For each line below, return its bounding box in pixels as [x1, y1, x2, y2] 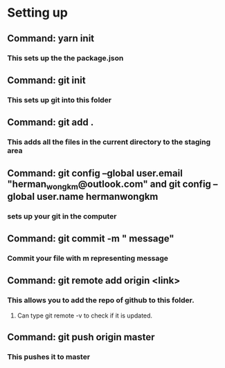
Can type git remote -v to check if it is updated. [17, 311, 153, 320]
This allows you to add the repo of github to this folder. [7, 295, 195, 305]
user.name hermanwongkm [37, 190, 159, 202]
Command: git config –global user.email [7, 167, 183, 179]
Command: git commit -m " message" [7, 233, 174, 245]
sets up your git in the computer [7, 211, 117, 221]
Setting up [7, 5, 68, 21]
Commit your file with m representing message [7, 253, 168, 263]
